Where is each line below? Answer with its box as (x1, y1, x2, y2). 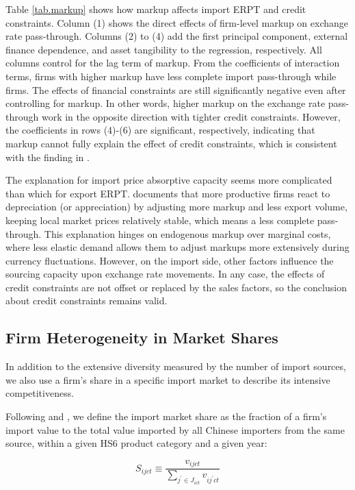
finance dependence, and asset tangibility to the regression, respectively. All (5, 42, 322, 56)
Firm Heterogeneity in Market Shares (5, 327, 278, 348)
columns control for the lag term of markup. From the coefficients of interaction (5, 56, 340, 70)
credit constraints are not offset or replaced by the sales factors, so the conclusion (5, 280, 347, 294)
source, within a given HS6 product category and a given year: (5, 436, 267, 450)
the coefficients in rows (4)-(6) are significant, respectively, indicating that (5, 123, 315, 137)
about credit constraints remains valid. (5, 293, 168, 308)
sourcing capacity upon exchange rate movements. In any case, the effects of (5, 267, 325, 281)
